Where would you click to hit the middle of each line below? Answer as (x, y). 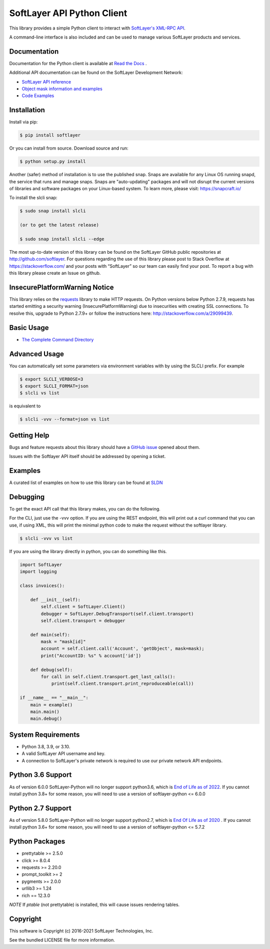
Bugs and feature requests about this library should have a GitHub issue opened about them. (105, 447)
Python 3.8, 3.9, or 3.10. (46, 746)
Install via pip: (23, 122)
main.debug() (46, 719)
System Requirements (44, 735)
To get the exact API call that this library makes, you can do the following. (85, 509)
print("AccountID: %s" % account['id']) (91, 655)
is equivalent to (25, 406)
